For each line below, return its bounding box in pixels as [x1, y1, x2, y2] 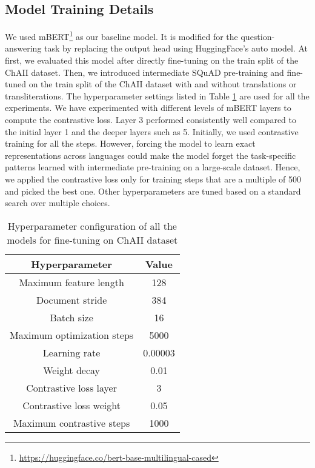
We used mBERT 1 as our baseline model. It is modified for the [5, 28, 238, 42]
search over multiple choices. [5, 196, 110, 209]
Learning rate [42, 345, 101, 359]
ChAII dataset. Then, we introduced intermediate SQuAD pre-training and [5, 65, 284, 78]
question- [240, 30, 275, 42]
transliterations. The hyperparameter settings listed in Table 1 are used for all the [5, 89, 310, 102]
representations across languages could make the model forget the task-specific [5, 149, 296, 161]
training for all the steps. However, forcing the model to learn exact [5, 137, 256, 150]
